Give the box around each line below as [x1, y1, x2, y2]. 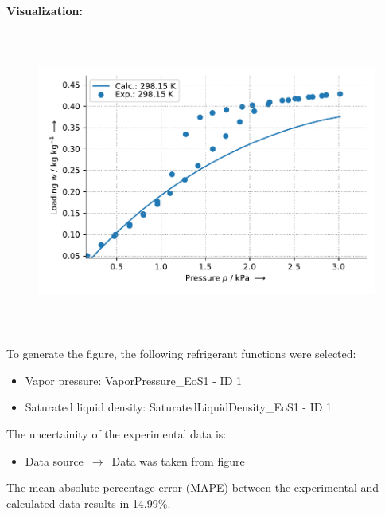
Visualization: [6, 2, 83, 18]
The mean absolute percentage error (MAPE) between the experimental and [6, 479, 379, 496]
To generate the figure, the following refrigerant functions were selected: [6, 345, 356, 362]
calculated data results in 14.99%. [6, 494, 171, 511]
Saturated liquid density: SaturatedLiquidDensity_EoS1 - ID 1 [25, 399, 332, 415]
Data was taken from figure [111, 452, 245, 469]
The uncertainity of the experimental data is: [6, 425, 227, 442]
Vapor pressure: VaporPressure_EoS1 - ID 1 [25, 372, 242, 388]
